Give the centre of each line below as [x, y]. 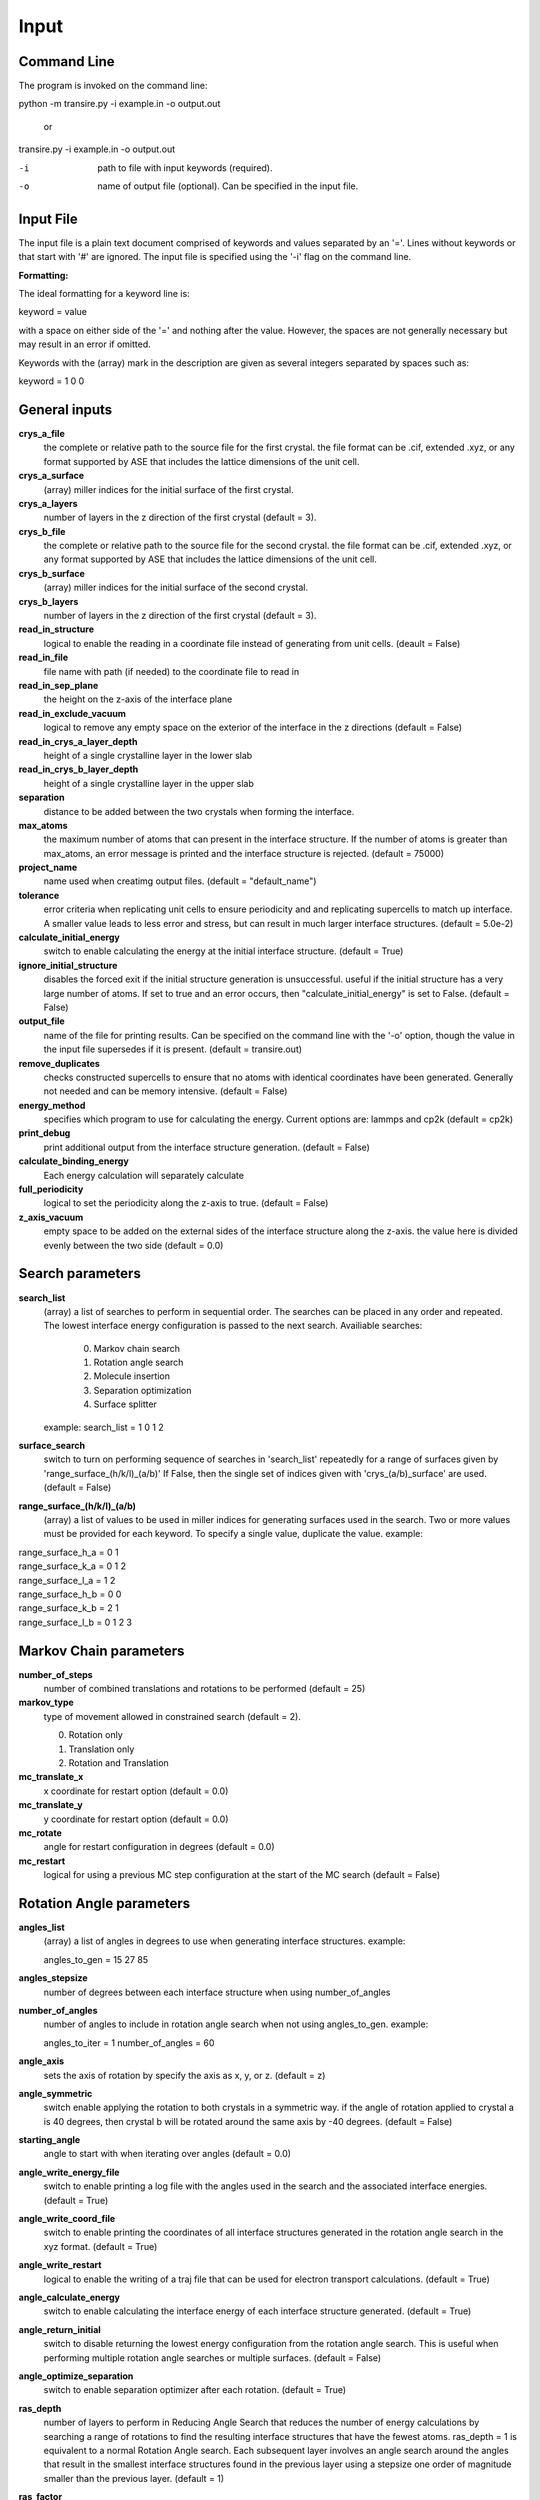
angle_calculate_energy [69, 2297]
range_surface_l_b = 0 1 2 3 [75, 1622]
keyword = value [52, 312]
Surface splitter [125, 1404]
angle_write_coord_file [67, 2219]
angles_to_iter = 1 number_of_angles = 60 [129, 2042]
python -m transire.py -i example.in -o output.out [119, 104]
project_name [48, 867]
